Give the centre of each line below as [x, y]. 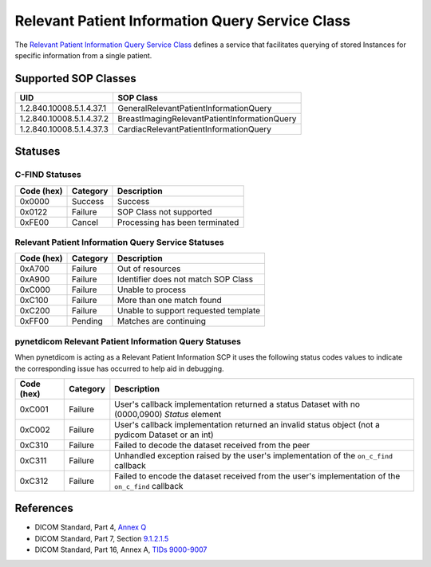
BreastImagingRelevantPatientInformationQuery [207, 118]
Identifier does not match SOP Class [185, 279]
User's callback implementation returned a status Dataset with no [237, 404]
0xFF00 [34, 321]
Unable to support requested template [189, 311]
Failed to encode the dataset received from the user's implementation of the [257, 476]
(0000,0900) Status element [168, 414]
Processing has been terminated [178, 222]
